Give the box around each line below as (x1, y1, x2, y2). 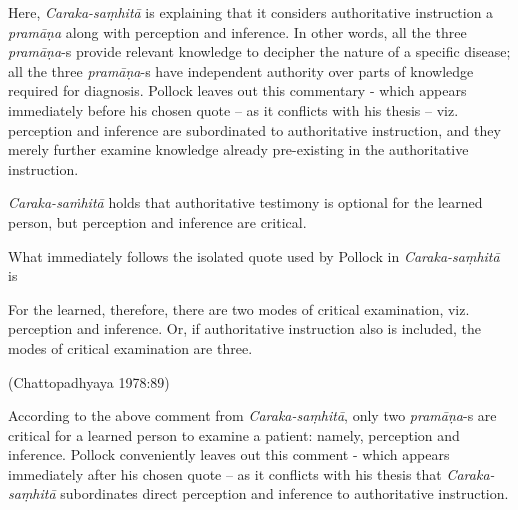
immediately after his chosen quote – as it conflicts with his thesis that (8, 463, 442, 484)
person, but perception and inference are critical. (8, 211, 307, 232)
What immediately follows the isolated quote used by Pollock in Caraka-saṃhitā (8, 245, 500, 266)
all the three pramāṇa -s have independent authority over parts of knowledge (8, 60, 474, 81)
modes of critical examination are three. (8, 337, 253, 358)
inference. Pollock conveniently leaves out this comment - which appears (8, 444, 450, 465)
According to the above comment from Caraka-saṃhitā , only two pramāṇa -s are (8, 405, 497, 426)
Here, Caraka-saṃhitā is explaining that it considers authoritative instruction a (8, 2, 494, 22)
